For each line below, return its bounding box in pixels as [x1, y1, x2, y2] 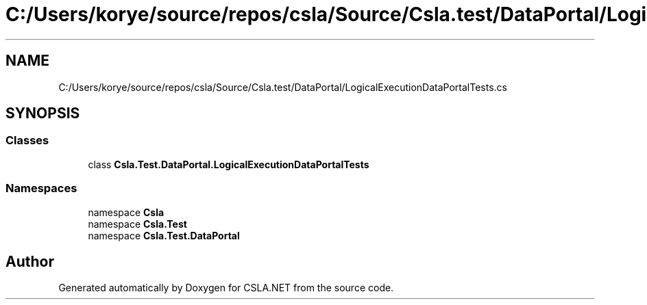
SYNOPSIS [5, 105, 80, 122]
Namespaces [5, 181, 77, 196]
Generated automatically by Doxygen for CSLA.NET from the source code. [58, 282, 394, 294]
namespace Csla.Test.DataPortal [88, 229, 240, 241]
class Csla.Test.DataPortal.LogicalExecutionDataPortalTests [88, 158, 369, 170]
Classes [5, 133, 49, 148]
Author [5, 252, 54, 270]
